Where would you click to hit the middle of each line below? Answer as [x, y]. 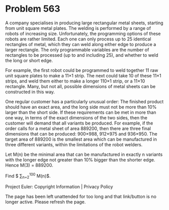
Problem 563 [33, 9]
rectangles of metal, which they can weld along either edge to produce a [81, 44]
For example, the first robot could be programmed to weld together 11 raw [82, 70]
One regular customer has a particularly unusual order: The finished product [84, 101]
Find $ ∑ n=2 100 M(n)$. [28, 176]
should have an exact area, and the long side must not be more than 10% [81, 107]
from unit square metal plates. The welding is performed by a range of [78, 28]
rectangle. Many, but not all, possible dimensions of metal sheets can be [80, 86]
